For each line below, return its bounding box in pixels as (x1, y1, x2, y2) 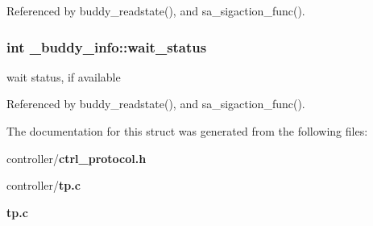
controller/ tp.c (6, 177, 81, 194)
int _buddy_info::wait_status (6, 36, 207, 56)
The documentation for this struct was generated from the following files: (6, 123, 368, 139)
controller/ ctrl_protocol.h (6, 149, 147, 166)
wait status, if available (6, 68, 121, 85)
